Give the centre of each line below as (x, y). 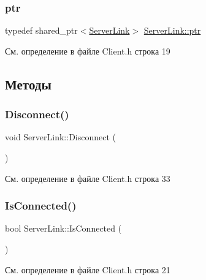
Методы (28, 84)
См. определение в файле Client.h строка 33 (88, 178)
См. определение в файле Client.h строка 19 (88, 51)
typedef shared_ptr (41, 30)
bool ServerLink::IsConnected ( (63, 228)
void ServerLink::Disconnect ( (61, 137)
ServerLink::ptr (172, 30)
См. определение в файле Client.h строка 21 (88, 269)
